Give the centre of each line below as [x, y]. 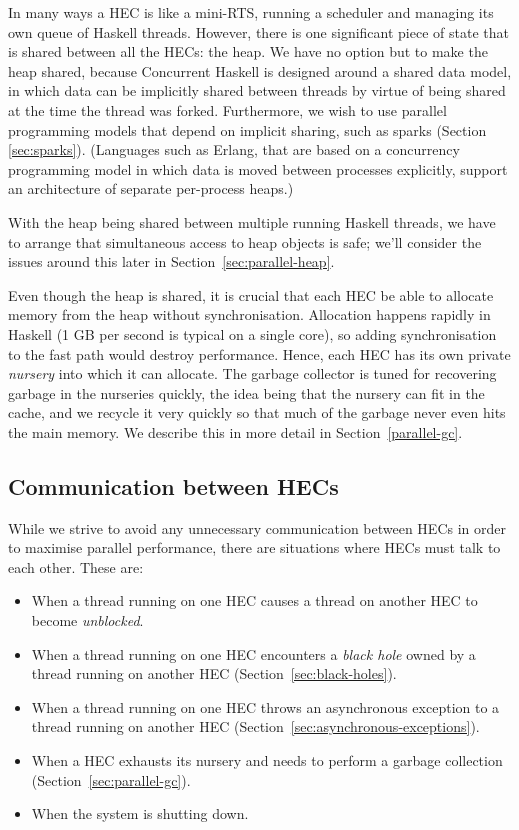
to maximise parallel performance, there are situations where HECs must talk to [254, 547]
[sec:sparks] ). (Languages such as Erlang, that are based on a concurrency [234, 149]
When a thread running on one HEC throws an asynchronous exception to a [265, 706]
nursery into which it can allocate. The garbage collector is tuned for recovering [252, 373]
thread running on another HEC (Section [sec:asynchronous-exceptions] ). [255, 726]
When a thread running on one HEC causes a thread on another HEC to [254, 600]
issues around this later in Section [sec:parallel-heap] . [171, 261]
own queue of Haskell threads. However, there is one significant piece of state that [258, 31]
